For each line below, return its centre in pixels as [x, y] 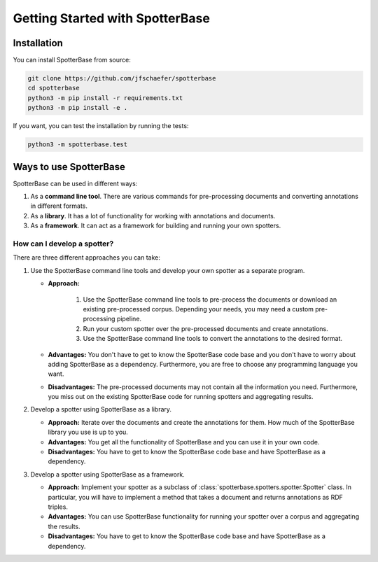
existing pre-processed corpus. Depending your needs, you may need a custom [198, 309]
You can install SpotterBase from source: [72, 60]
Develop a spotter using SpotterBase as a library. [101, 409]
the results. [64, 526]
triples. [58, 507]
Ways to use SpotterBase [69, 167]
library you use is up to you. [88, 432]
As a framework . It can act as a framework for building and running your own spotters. [156, 226]
